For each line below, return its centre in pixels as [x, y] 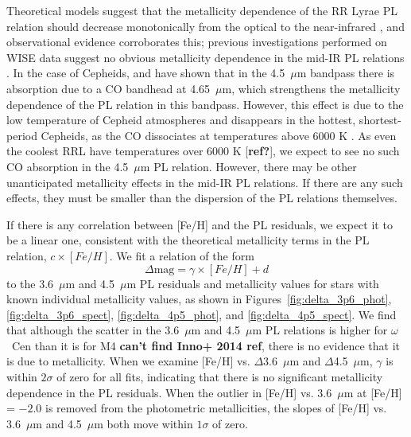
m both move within [143, 423]
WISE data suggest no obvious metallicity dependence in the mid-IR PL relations [205, 57]
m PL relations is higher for [320, 330]
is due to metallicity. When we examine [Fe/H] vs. [128, 361]
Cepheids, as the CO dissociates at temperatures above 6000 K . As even [219, 135]
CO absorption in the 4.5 [68, 166]
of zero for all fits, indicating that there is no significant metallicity [220, 377]
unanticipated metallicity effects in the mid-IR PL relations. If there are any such [205, 182]
